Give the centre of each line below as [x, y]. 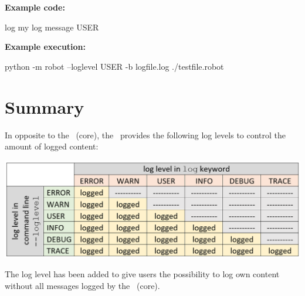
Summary [45, 106]
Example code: [35, 7]
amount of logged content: [52, 146]
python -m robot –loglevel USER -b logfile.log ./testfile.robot [114, 66]
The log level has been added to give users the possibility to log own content [142, 274]
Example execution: [45, 47]
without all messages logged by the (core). [82, 285]
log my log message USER [52, 27]
